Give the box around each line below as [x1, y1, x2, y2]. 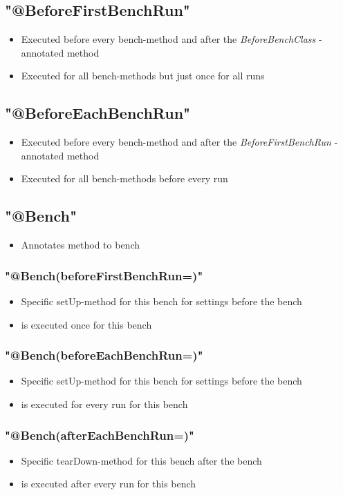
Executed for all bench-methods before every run [21, 171, 228, 186]
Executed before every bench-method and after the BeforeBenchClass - [21, 32, 322, 46]
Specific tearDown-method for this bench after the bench [21, 453, 262, 467]
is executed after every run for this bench [21, 476, 196, 491]
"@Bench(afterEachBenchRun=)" [5, 426, 194, 443]
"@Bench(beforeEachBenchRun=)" [5, 347, 203, 364]
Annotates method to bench [21, 237, 140, 252]
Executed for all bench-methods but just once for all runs [21, 68, 265, 83]
